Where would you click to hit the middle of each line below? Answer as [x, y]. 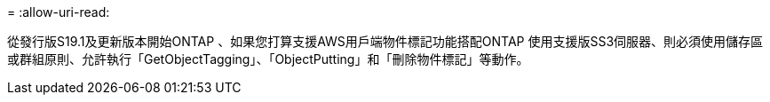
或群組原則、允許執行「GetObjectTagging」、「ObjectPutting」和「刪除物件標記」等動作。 [268, 59]
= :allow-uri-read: [59, 12]
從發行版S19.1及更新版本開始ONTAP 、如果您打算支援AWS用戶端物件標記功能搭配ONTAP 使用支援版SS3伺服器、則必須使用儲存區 [385, 41]
